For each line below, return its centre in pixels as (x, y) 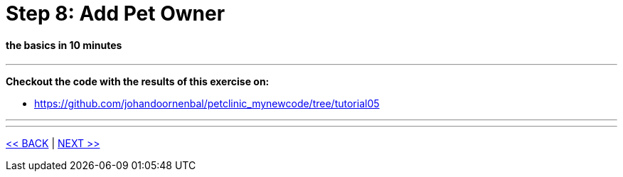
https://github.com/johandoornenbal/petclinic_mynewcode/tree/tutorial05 (207, 104)
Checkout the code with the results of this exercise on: (138, 82)
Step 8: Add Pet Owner (116, 14)
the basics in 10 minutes (64, 45)
